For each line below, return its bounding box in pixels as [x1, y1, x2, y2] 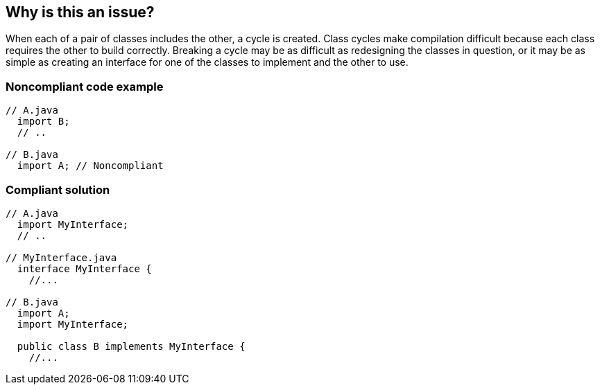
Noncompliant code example [6, 79, 164, 94]
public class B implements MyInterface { [17, 340, 246, 352]
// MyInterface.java [6, 251, 117, 263]
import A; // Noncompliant [17, 160, 164, 172]
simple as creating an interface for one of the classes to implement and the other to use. [6, 56, 409, 69]
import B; [17, 116, 70, 127]
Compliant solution [6, 182, 110, 197]
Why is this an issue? [6, 3, 155, 21]
